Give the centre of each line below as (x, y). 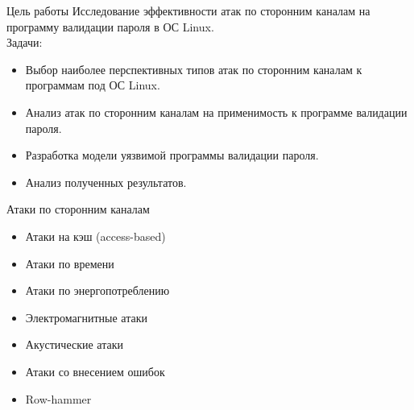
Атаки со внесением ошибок (95, 371)
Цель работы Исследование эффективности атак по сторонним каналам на (188, 10)
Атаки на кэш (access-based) (95, 236)
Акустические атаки (74, 344)
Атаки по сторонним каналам (78, 209)
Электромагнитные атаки (86, 317)
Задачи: (25, 42)
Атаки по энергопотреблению (97, 290)
